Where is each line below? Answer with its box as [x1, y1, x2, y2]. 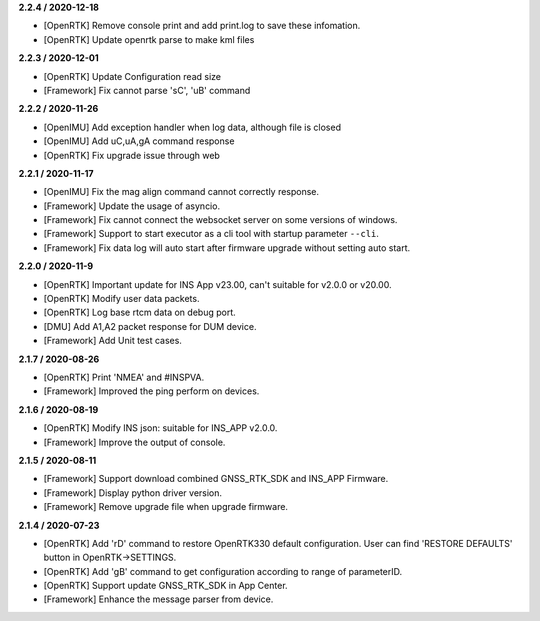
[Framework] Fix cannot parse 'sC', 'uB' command [43, 84, 251, 96]
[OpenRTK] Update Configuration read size [43, 70, 222, 82]
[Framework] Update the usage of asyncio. [43, 200, 220, 212]
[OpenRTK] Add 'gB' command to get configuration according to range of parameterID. [43, 565, 403, 577]
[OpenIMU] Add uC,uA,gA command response [43, 135, 235, 147]
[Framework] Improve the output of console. [43, 436, 226, 448]
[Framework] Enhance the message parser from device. [43, 593, 274, 605]
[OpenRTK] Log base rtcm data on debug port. [43, 306, 237, 319]
